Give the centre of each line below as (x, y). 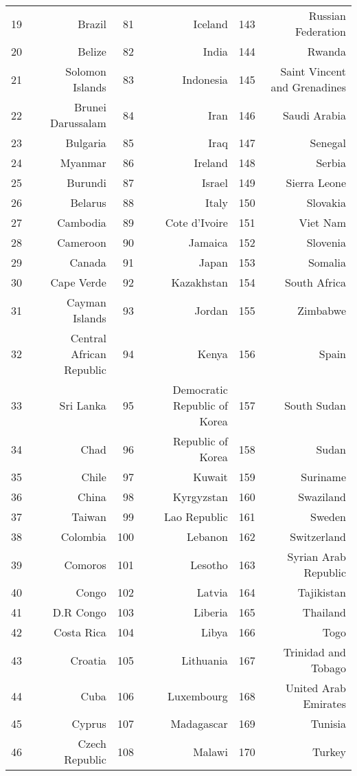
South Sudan (315, 405)
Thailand (324, 612)
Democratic (200, 389)
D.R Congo (79, 612)
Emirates (324, 703)
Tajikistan (322, 592)
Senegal (328, 143)
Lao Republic (196, 517)
